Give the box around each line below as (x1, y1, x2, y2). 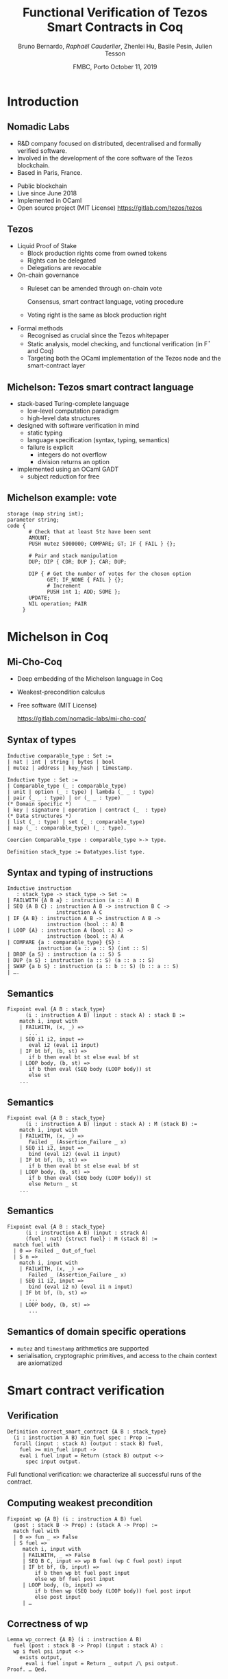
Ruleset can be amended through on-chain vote (27, 284, 162, 292)
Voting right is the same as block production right (27, 311, 167, 319)
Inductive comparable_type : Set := (7, 752, 112, 759)
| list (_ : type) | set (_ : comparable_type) (7, 818, 146, 825)
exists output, (19, 1654, 63, 1661)
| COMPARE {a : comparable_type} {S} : (7, 939, 121, 946)
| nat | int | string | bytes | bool (7, 758, 115, 765)
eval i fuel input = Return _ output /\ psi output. (25, 1660, 179, 1667)
